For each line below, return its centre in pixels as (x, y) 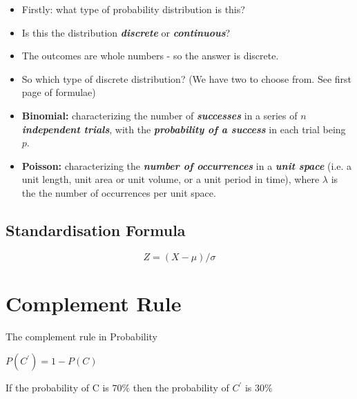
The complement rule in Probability (82, 336)
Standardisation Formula (96, 230)
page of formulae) (59, 92)
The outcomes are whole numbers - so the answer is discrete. (150, 56)
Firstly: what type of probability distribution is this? (133, 9)
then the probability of (181, 388)
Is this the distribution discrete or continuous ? (126, 32)
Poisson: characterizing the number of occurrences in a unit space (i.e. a (187, 165)
